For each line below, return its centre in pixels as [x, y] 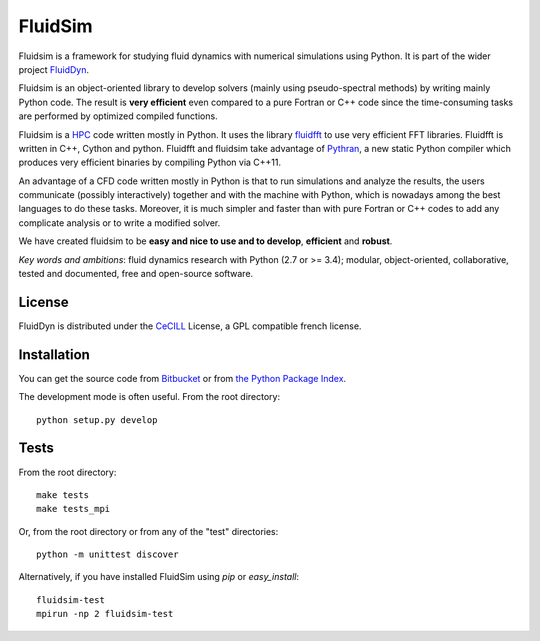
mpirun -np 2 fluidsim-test [105, 614]
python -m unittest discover [107, 554]
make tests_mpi [73, 509]
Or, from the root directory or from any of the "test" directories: [148, 531]
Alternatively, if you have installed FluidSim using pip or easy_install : [159, 577]
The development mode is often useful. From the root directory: [149, 397]
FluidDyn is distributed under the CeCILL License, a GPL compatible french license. [190, 326]
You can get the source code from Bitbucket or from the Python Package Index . [182, 378]
